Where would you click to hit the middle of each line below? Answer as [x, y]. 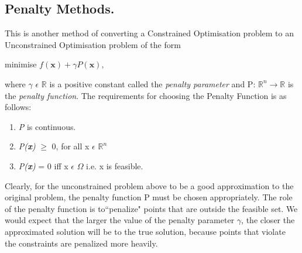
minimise [21, 64]
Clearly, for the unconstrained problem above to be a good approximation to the [149, 185]
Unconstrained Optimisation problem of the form [93, 44]
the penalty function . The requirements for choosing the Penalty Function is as [146, 95]
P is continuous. [47, 126]
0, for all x [71, 146]
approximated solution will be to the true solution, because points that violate [145, 231]
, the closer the [268, 220]
